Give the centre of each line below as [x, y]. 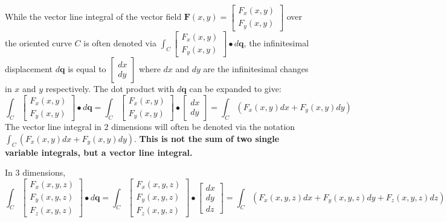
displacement [29, 69]
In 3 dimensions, [35, 172]
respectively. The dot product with [110, 89]
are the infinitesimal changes [256, 69]
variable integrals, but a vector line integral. [99, 152]
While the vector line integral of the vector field [93, 17]
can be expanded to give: [235, 89]
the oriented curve [38, 42]
